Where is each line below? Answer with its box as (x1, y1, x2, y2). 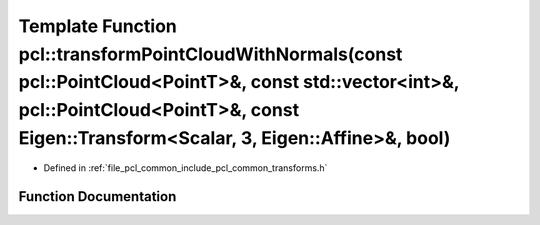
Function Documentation (18, 188, 177, 205)
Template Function (18, 15, 177, 37)
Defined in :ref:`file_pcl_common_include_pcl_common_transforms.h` (43, 161, 328, 174)
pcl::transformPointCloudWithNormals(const (18, 43, 403, 65)
